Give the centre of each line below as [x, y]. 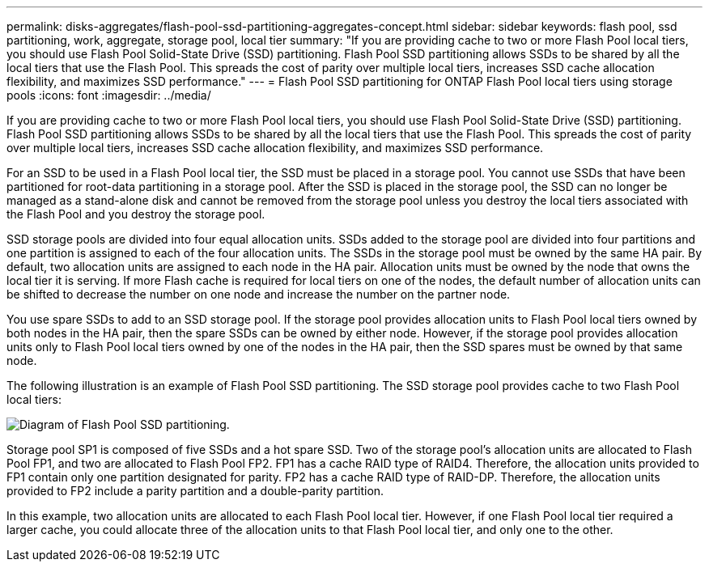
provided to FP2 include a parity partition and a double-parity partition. [195, 491]
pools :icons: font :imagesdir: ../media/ [109, 95]
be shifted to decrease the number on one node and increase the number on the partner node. [259, 294]
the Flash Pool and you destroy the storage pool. [136, 214]
